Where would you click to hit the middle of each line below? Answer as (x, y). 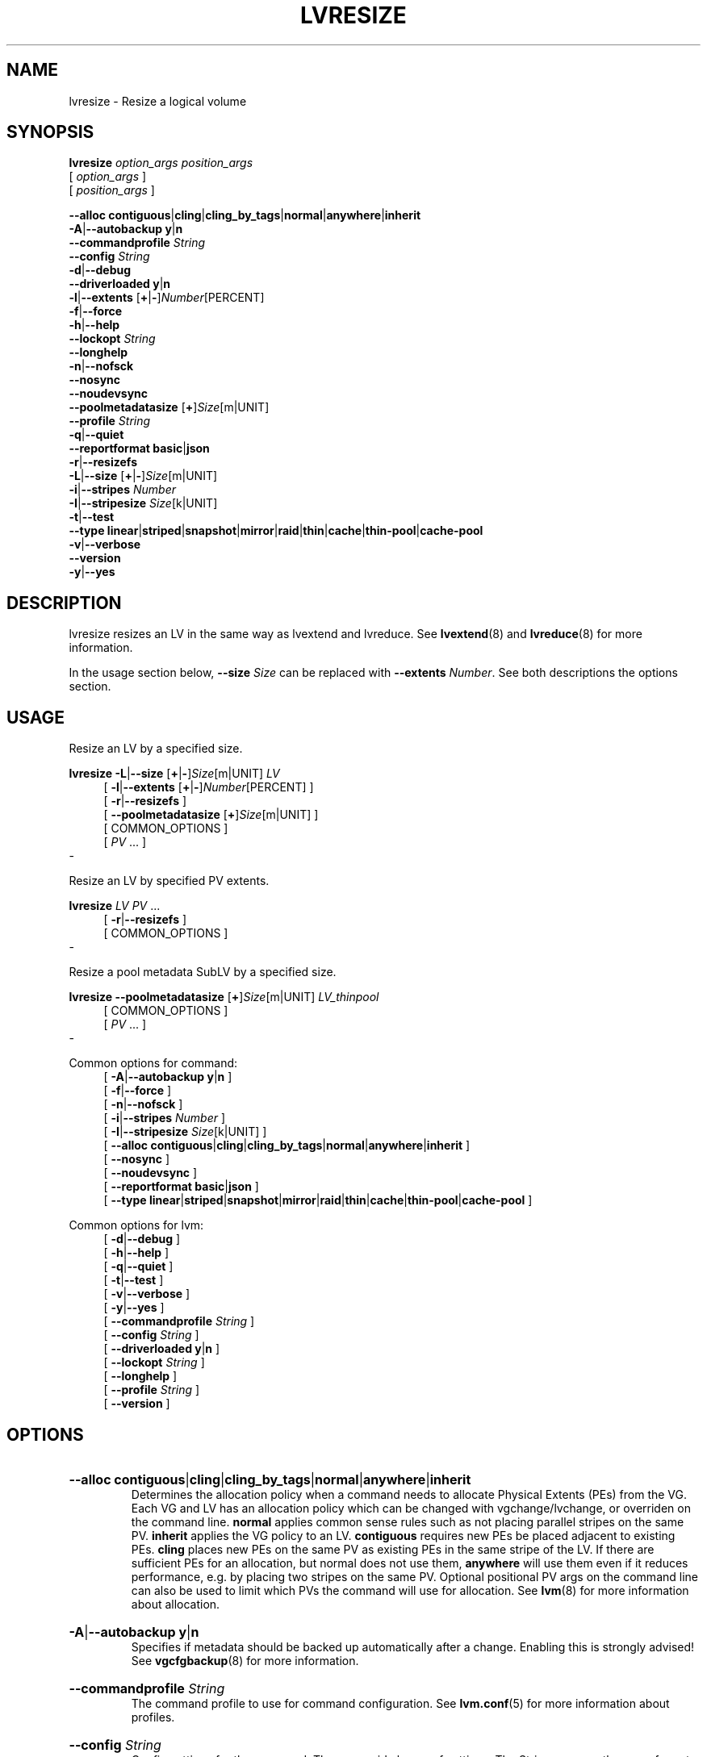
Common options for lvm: (136, 1225)
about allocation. (176, 1604)
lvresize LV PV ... (115, 906)
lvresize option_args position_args (161, 163)
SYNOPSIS (50, 132)
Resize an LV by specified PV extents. (169, 881)
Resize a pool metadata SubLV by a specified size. (203, 972)
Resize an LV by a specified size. (156, 749)
